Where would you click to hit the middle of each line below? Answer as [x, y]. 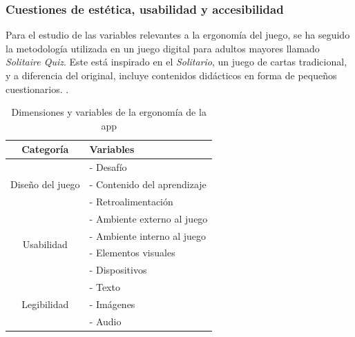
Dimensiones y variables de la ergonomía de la [109, 112]
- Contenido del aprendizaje [148, 184]
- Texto [105, 287]
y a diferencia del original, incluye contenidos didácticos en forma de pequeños [171, 75]
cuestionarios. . [37, 89]
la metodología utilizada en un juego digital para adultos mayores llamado [163, 48]
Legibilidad [45, 304]
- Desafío [108, 167]
